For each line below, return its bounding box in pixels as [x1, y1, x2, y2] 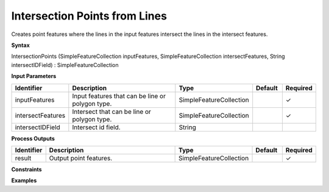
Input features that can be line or [72, 91, 166, 100]
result [15, 154, 32, 162]
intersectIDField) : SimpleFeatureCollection [11, 61, 119, 68]
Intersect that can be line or [72, 107, 152, 116]
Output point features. [49, 154, 113, 162]
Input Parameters [11, 73, 57, 80]
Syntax [11, 41, 30, 49]
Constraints [11, 165, 42, 173]
